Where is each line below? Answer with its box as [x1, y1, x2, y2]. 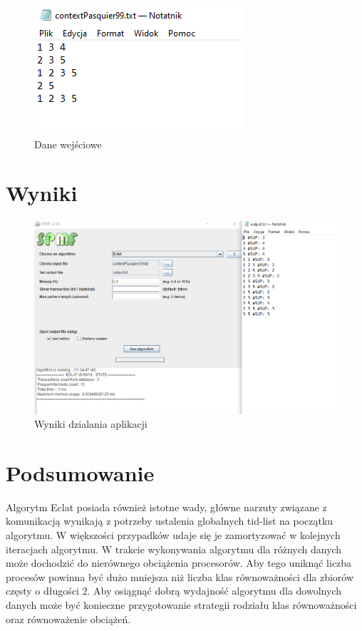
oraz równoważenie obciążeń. [6, 611, 131, 626]
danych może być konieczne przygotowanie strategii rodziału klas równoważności [6, 597, 357, 612]
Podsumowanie [6, 458, 155, 487]
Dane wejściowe [34, 136, 102, 151]
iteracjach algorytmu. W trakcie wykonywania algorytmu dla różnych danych [6, 541, 342, 556]
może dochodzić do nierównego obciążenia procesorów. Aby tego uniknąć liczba [6, 555, 352, 570]
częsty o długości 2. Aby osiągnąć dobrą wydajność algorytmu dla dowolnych [6, 583, 341, 598]
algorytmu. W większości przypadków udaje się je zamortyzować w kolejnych [6, 528, 341, 543]
